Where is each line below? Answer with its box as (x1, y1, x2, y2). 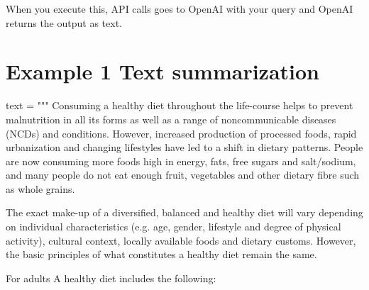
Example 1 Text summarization (6, 57, 319, 86)
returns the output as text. (6, 15, 122, 30)
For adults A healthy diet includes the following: (6, 270, 216, 285)
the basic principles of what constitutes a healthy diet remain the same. (6, 247, 317, 262)
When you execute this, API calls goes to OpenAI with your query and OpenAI (6, 1, 353, 16)
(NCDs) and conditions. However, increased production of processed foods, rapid (6, 126, 357, 140)
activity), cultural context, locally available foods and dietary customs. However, (6, 233, 356, 247)
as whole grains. (6, 181, 75, 196)
